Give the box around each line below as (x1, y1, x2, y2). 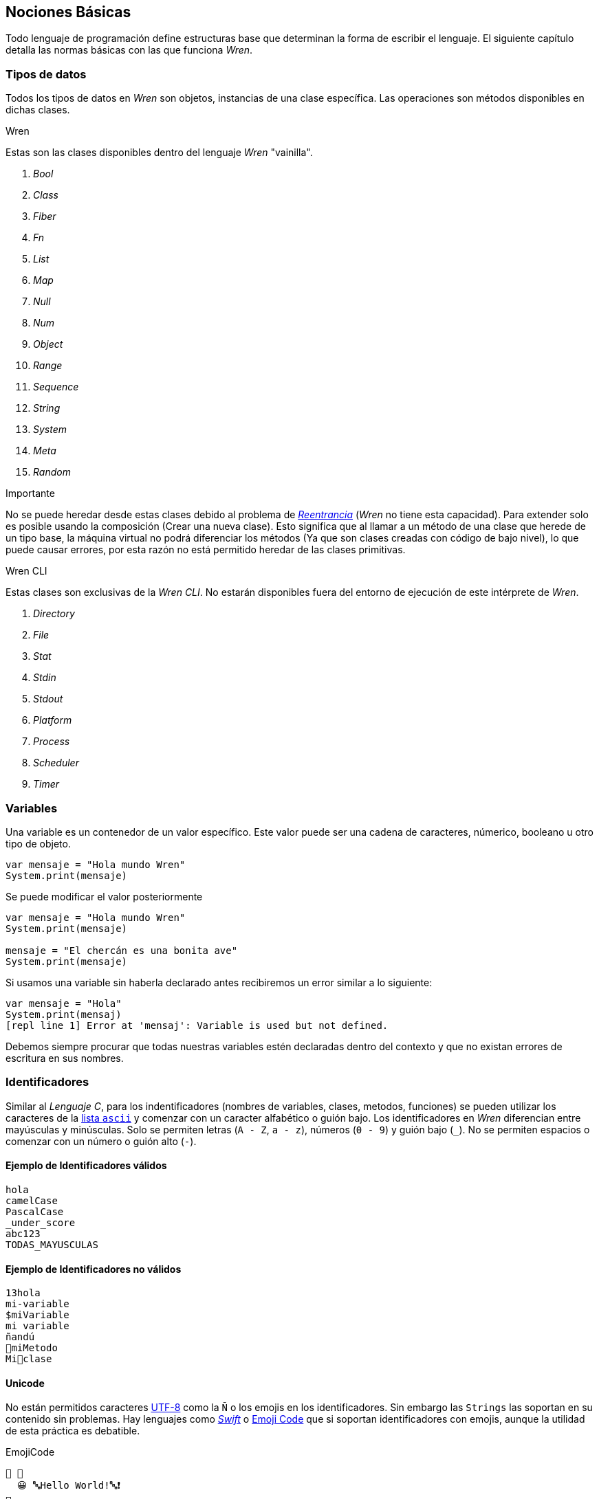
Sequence (33, 381, 79, 393)
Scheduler (33, 757, 79, 769)
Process (33, 735, 70, 748)
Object (33, 338, 63, 351)
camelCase (6, 1195, 58, 1206)
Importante (6, 487, 55, 500)
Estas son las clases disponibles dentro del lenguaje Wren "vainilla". (6, 146, 313, 159)
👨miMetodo (6, 1342, 58, 1354)
